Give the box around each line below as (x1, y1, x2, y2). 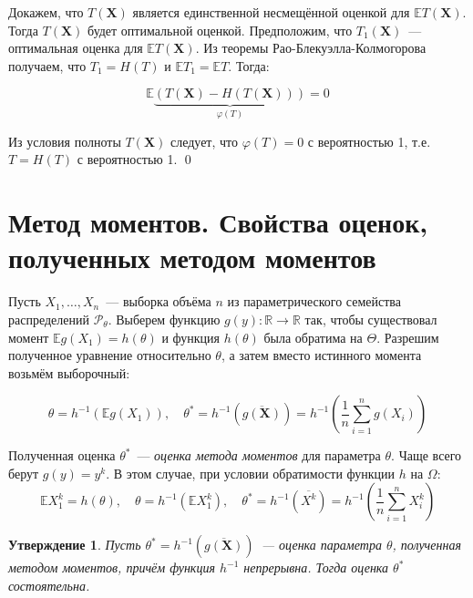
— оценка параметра (261, 535, 382, 554)
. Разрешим (376, 327, 439, 346)
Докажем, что (8, 3, 84, 21)
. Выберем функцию (108, 309, 221, 328)
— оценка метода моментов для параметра (137, 446, 381, 465)
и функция (161, 327, 220, 346)
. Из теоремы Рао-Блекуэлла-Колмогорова (195, 38, 427, 57)
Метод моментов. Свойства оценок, (8, 203, 428, 241)
